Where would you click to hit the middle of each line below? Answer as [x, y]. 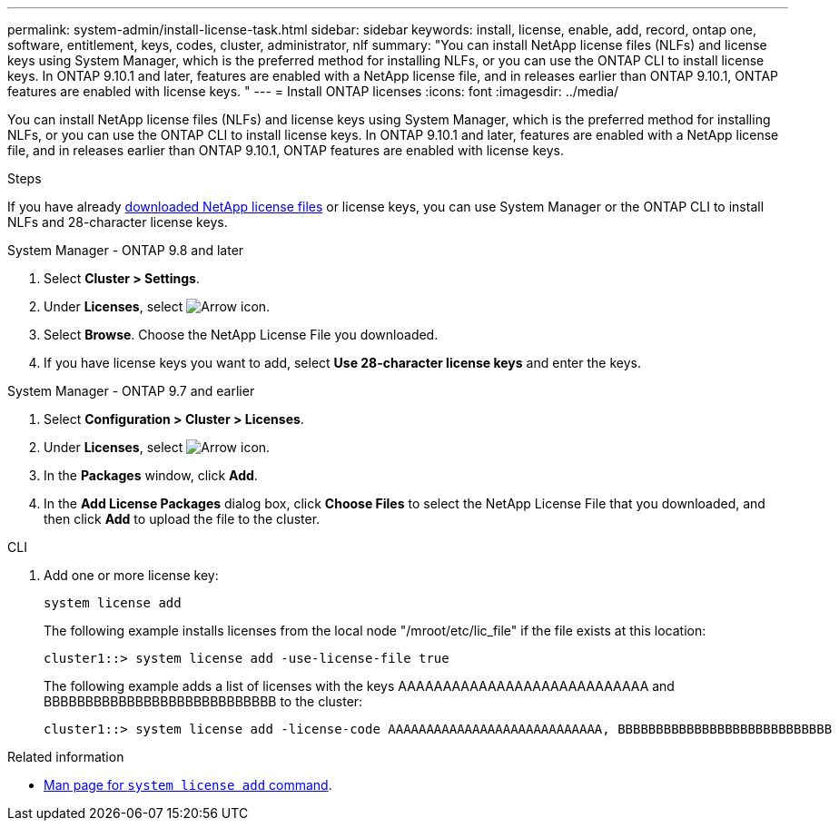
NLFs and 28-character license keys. [118, 222]
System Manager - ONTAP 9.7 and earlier [131, 391]
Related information [66, 757]
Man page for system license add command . [188, 785]
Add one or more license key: [131, 575]
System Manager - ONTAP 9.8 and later [126, 250]
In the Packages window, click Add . [151, 475]
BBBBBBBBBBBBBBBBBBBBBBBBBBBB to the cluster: [203, 701]
